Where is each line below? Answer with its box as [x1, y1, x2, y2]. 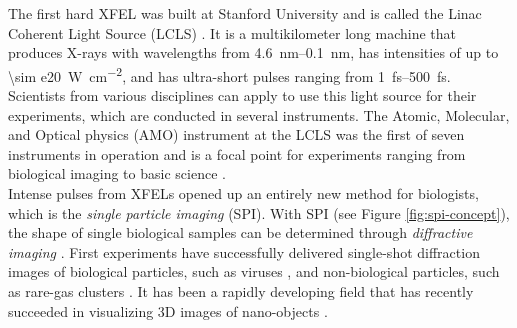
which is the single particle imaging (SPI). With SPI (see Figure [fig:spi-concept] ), [8, 202, 510, 223]
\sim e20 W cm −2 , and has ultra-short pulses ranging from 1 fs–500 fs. [8, 62, 451, 86]
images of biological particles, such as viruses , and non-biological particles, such [8, 261, 500, 282]
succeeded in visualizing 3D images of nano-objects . [8, 300, 328, 321]
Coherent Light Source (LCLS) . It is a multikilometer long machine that [8, 22, 456, 43]
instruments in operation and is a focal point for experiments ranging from [8, 143, 466, 164]
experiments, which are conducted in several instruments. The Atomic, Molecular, [8, 104, 510, 125]
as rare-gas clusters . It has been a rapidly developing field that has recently [8, 280, 474, 301]
